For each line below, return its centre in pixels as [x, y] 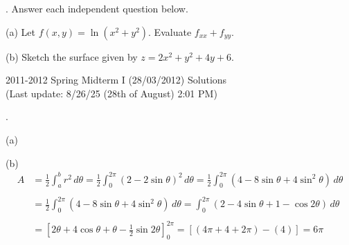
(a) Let [20, 31]
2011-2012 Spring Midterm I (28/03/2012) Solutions [116, 80]
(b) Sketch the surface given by [72, 56]
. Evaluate [170, 31]
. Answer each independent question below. [97, 8]
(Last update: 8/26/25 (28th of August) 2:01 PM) [111, 93]
